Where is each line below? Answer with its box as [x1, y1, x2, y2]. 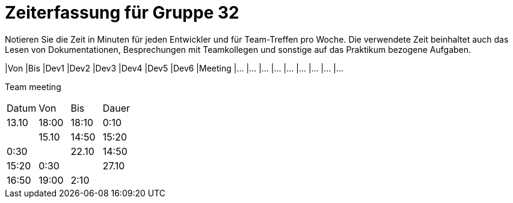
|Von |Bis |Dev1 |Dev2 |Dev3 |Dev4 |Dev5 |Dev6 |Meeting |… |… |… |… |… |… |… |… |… [5, 62, 344, 73]
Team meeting [5, 81, 61, 92]
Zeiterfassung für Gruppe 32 [5, 2, 239, 23]
